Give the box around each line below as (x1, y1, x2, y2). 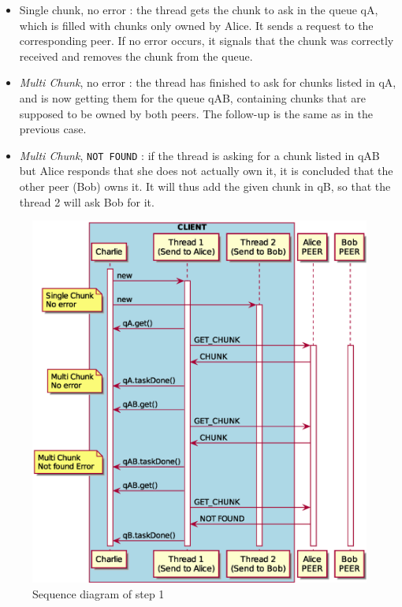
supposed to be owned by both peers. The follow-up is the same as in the (19, 105, 373, 121)
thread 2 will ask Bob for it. (19, 193, 154, 210)
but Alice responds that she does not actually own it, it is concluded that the (19, 162, 393, 179)
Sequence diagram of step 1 (32, 585, 165, 601)
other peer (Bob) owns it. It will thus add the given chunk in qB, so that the (19, 178, 391, 194)
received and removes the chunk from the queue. (19, 47, 253, 64)
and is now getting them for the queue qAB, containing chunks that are (19, 89, 366, 106)
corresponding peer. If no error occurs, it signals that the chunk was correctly (19, 32, 394, 49)
